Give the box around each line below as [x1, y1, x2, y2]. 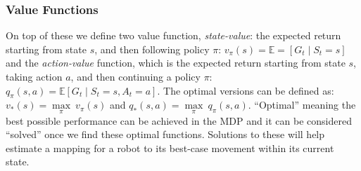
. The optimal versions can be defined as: [157, 83, 334, 97]
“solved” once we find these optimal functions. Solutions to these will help [6, 127, 325, 142]
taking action [6, 69, 63, 83]
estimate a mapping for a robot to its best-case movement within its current [6, 140, 334, 155]
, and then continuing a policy [70, 69, 201, 83]
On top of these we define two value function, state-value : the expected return [6, 28, 341, 43]
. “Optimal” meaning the [248, 97, 356, 112]
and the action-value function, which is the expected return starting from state [6, 55, 346, 70]
